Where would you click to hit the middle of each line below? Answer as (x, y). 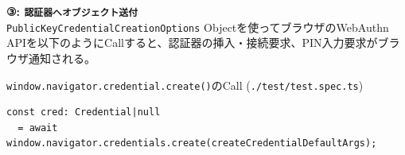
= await (38, 128)
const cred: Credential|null (84, 112)
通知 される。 (62, 58)
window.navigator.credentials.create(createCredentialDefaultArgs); (192, 143)
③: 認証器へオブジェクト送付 (72, 11)
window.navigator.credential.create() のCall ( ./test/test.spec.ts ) (185, 85)
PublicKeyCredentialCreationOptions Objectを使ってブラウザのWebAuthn (198, 27)
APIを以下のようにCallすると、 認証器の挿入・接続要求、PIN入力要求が (192, 43)
